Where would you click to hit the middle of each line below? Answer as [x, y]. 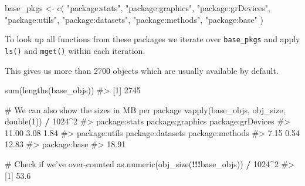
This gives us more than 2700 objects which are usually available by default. [142, 70]
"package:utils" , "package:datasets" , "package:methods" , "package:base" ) [134, 19]
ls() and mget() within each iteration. [75, 50]
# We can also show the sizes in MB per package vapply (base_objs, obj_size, [145, 109]
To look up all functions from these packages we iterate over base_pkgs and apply [152, 39]
